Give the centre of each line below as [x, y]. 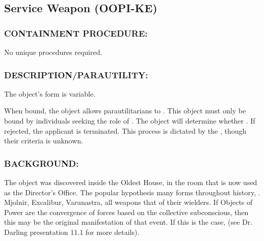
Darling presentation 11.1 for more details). [72, 232]
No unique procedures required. [53, 52]
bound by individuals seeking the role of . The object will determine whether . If [130, 120]
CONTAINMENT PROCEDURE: [76, 33]
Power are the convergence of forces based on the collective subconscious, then [126, 212]
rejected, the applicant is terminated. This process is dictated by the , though [125, 130]
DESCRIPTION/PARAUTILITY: [76, 74]
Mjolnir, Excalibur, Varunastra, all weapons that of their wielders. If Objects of [128, 202]
